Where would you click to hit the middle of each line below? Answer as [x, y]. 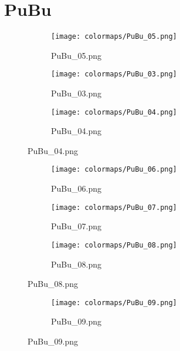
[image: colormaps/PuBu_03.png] [114, 74]
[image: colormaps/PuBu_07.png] [114, 207]
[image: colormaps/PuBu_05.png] [114, 37]
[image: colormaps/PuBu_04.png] [114, 112]
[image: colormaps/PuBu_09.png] [114, 302]
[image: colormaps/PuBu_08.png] [114, 245]
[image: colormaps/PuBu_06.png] [114, 170]
